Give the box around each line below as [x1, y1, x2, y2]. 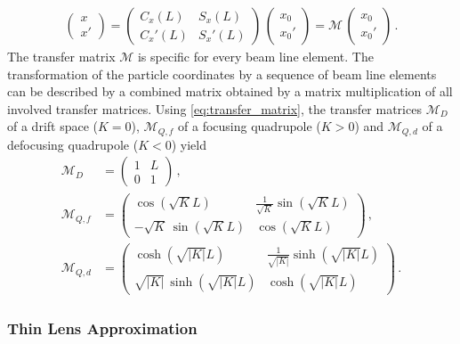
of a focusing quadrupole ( [178, 117, 321, 135]
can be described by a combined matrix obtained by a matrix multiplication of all [7, 82, 453, 101]
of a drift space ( [7, 117, 99, 135]
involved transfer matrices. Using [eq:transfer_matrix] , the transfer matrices [7, 99, 422, 118]
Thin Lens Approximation [7, 316, 198, 339]
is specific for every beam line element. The [137, 47, 374, 66]
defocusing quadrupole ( [7, 135, 139, 153]
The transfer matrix [7, 47, 116, 66]
